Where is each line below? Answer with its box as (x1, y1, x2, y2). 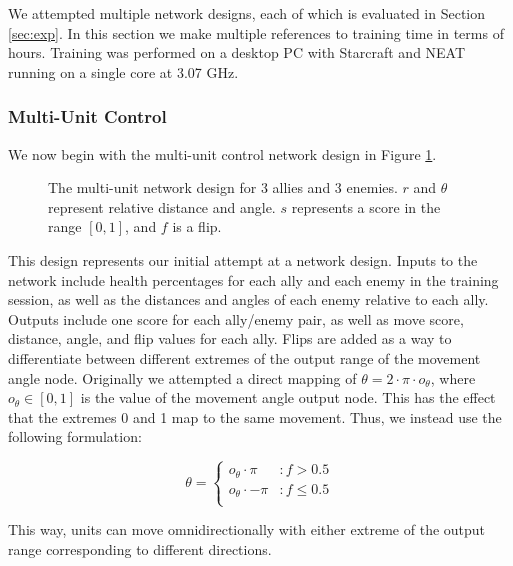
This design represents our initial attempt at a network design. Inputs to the (8, 249, 478, 270)
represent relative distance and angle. (48, 196, 276, 217)
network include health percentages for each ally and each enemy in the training (8, 269, 499, 290)
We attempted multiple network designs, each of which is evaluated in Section (8, 3, 486, 23)
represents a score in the (291, 196, 441, 217)
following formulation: (8, 426, 142, 447)
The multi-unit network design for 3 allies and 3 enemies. (48, 177, 398, 198)
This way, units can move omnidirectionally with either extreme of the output (8, 519, 486, 540)
